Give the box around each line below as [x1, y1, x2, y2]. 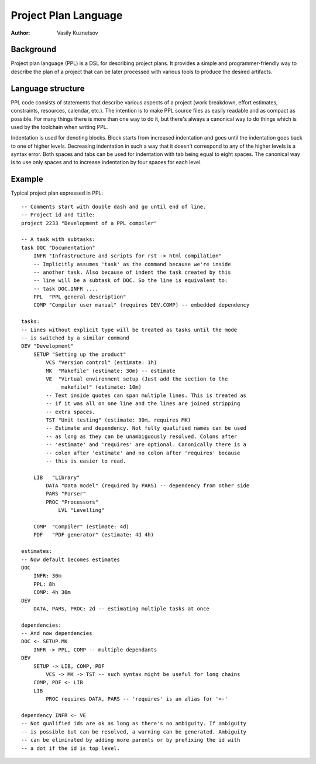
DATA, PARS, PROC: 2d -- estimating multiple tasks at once [33, 605, 210, 612]
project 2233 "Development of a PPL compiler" [21, 220, 157, 226]
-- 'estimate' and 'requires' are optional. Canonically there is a [46, 442, 247, 448]
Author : [11, 29, 30, 36]
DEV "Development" [21, 343, 74, 349]
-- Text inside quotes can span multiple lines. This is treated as [46, 392, 247, 399]
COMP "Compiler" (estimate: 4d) [33, 524, 130, 530]
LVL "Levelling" [58, 507, 105, 514]
